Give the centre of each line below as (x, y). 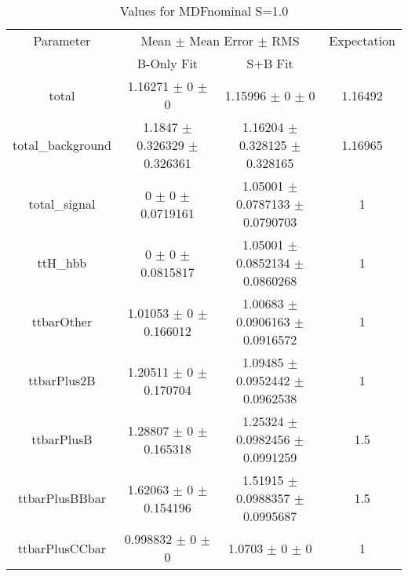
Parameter (62, 40)
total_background (62, 145)
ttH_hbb (62, 262)
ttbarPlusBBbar (62, 498)
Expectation (362, 40)
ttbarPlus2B (62, 380)
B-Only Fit (168, 63)
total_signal (62, 204)
